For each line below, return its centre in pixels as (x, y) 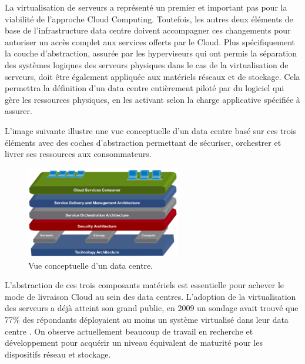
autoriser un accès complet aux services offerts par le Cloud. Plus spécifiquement (150, 41)
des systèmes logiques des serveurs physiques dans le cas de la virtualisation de (147, 64)
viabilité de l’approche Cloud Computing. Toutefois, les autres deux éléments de (149, 19)
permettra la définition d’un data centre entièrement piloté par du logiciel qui (145, 88)
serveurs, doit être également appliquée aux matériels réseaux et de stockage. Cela (152, 76)
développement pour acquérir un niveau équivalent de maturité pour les (134, 343)
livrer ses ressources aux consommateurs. (78, 154)
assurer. (19, 111)
